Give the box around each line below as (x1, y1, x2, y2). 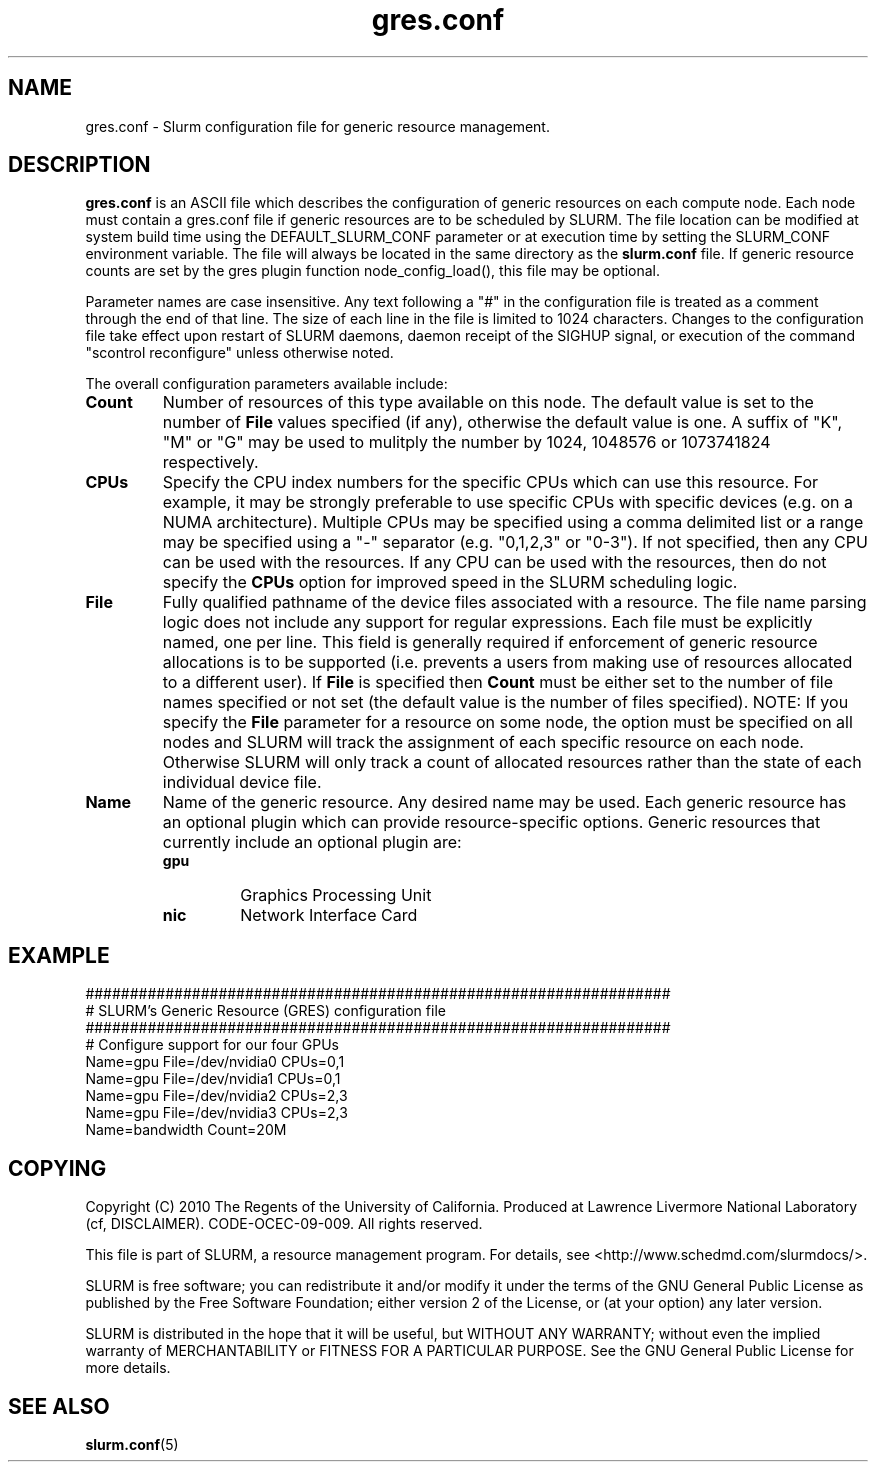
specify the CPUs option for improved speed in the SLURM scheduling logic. (162, 572, 738, 593)
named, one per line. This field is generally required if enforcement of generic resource (162, 632, 818, 653)
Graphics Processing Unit (240, 885, 432, 906)
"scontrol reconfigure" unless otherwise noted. (85, 344, 394, 362)
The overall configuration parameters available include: (85, 375, 448, 393)
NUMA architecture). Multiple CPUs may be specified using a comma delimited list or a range (162, 512, 864, 533)
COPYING (8, 1155, 107, 1181)
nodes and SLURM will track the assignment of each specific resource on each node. (162, 732, 804, 753)
